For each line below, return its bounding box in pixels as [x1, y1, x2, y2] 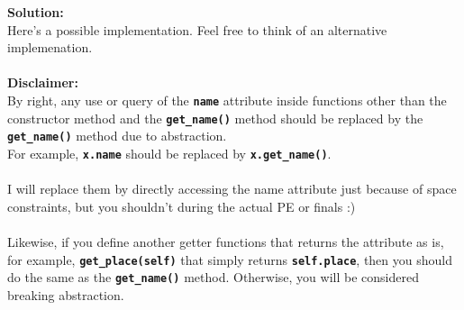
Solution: [7, 3, 64, 21]
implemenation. [7, 38, 93, 57]
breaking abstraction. [7, 285, 124, 304]
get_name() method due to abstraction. [7, 126, 227, 145]
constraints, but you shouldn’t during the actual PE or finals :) [7, 196, 356, 215]
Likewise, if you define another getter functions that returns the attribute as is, [7, 232, 444, 251]
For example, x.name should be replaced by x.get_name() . [7, 143, 332, 162]
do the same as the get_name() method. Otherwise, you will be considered [7, 268, 419, 287]
